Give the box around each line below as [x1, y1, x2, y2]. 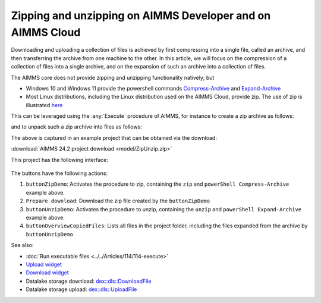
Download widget [26, 269, 70, 276]
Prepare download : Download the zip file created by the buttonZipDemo [26, 197, 210, 205]
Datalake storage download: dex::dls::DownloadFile [26, 277, 152, 285]
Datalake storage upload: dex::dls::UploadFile [26, 286, 137, 293]
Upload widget [26, 261, 62, 268]
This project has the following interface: [11, 156, 109, 163]
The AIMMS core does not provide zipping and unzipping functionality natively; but [11, 74, 215, 81]
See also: [11, 242, 34, 249]
